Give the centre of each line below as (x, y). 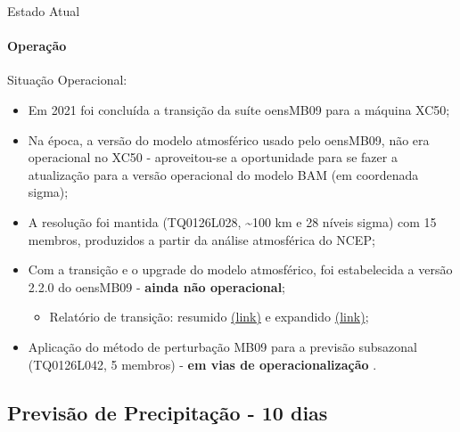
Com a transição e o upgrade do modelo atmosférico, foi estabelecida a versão (240, 269)
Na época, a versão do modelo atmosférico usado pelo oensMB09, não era (229, 139)
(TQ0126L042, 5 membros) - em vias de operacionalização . (202, 364)
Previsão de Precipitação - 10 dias (168, 412)
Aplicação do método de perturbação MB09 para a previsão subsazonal (222, 346)
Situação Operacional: (67, 80)
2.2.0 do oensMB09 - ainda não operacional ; (156, 286)
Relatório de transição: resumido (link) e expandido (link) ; (209, 317)
